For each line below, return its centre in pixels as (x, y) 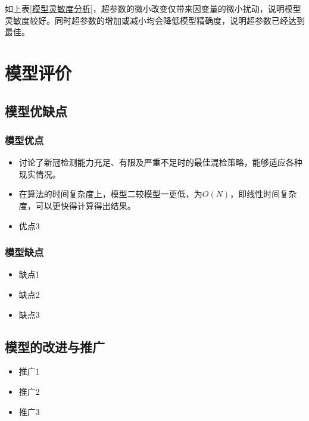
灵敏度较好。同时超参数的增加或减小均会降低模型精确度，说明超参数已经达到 (155, 20)
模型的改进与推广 (55, 346)
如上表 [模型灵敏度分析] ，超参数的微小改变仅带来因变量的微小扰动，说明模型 (153, 8)
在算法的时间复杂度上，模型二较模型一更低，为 (110, 194)
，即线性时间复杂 (263, 194)
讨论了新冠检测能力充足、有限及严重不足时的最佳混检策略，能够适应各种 (160, 162)
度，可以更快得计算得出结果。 (77, 205)
